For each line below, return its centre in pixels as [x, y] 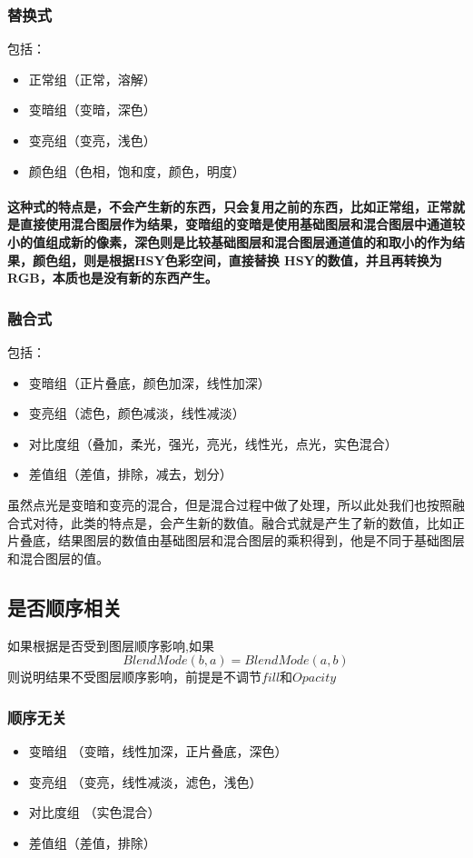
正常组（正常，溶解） [92, 79]
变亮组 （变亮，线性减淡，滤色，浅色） [145, 781]
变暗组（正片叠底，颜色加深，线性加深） [149, 382]
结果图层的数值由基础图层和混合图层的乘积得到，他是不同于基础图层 [261, 540]
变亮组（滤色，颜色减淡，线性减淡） [137, 413]
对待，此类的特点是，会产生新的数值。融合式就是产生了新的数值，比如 [242, 522]
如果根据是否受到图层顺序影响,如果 [111, 645]
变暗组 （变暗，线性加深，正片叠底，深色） [158, 750]
